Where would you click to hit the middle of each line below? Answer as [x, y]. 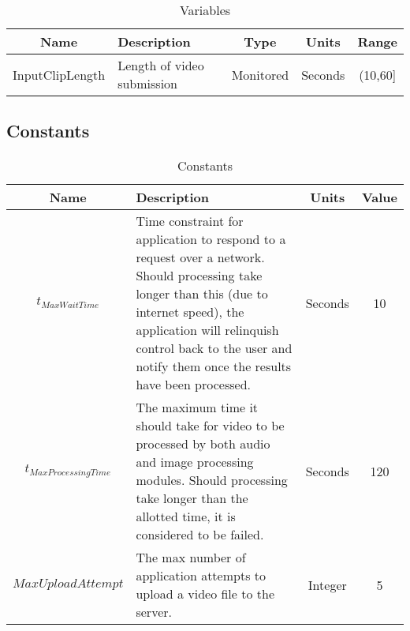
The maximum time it [197, 408]
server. [154, 612]
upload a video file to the [205, 594]
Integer [327, 584]
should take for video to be [210, 426]
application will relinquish [207, 330]
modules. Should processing [212, 480]
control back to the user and [214, 348]
